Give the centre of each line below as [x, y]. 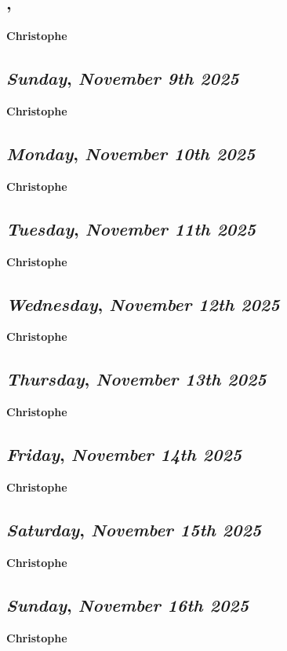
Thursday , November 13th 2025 [136, 379]
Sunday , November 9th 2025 [123, 78]
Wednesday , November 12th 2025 [143, 304]
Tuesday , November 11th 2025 [131, 228]
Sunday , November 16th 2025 [128, 604]
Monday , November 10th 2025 [131, 153]
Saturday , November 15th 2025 [134, 529]
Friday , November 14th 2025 [124, 454]
